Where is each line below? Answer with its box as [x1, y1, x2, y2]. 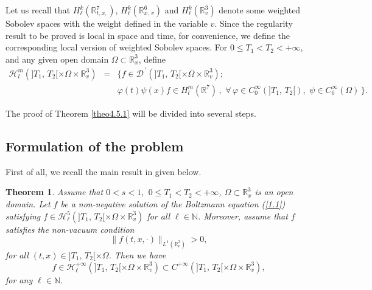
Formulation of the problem [5, 136, 184, 155]
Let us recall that [5, 4, 71, 16]
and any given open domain [5, 52, 109, 65]
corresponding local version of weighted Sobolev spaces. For [5, 41, 228, 54]
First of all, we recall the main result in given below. [5, 165, 202, 178]
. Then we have [108, 248, 166, 261]
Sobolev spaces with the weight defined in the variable [5, 17, 208, 29]
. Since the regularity [214, 17, 293, 29]
